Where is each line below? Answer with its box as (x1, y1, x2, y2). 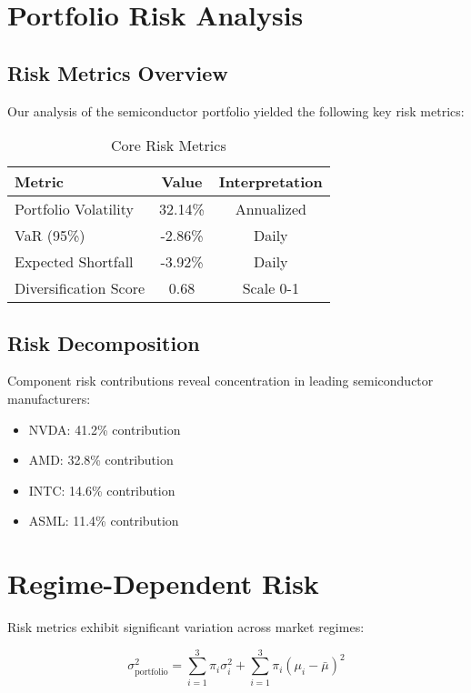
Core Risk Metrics (111, 135, 226, 156)
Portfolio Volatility (15, 198, 134, 220)
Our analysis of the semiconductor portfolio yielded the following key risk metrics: (7, 101, 465, 120)
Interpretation (218, 171, 323, 193)
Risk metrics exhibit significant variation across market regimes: (7, 618, 365, 637)
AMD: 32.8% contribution (28, 450, 174, 469)
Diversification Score (15, 277, 145, 299)
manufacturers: (7, 388, 91, 407)
